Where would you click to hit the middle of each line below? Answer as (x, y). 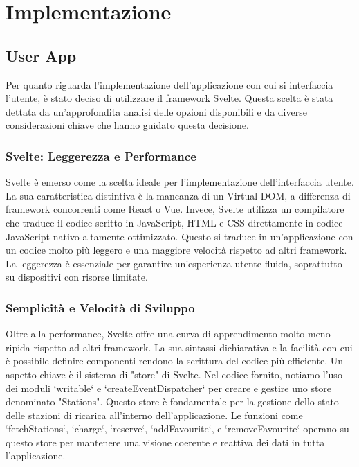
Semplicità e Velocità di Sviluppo (100, 307)
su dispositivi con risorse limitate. (77, 277)
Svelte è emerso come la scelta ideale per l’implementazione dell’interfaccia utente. (180, 182)
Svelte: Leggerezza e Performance (101, 156)
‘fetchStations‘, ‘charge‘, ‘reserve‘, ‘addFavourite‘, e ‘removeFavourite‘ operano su (177, 429)
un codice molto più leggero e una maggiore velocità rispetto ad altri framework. (176, 250)
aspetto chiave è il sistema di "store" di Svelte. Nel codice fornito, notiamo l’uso (174, 374)
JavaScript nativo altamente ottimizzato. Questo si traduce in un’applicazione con (179, 236)
